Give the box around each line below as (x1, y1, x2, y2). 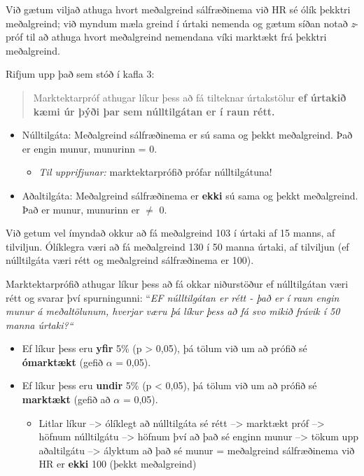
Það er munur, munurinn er (22, 202, 140, 216)
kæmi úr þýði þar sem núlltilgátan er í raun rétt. (33, 104, 275, 118)
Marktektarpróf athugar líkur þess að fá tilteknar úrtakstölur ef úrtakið (33, 90, 346, 104)
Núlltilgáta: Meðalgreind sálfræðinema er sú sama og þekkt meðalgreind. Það (22, 127, 353, 142)
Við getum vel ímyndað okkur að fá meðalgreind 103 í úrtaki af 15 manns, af (6, 225, 335, 240)
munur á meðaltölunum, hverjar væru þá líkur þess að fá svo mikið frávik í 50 (6, 304, 340, 318)
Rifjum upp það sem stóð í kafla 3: (6, 66, 155, 81)
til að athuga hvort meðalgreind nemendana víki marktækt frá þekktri (26, 29, 327, 44)
